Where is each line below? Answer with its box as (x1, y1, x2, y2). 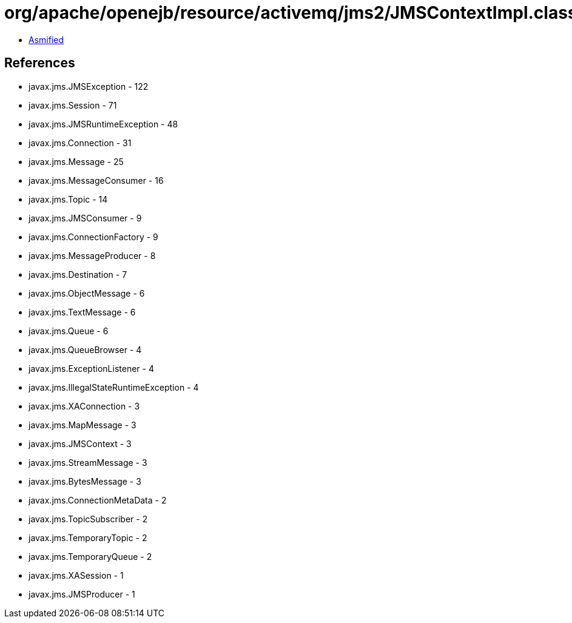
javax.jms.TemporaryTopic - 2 (29, 532, 147, 543)
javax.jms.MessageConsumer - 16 (29, 175, 164, 186)
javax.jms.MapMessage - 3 (29, 419, 136, 430)
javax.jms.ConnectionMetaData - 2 (29, 494, 167, 505)
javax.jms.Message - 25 (29, 156, 124, 167)
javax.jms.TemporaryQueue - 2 (29, 551, 152, 562)
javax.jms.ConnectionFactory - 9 (29, 231, 158, 242)
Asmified (29, 34, 64, 45)
